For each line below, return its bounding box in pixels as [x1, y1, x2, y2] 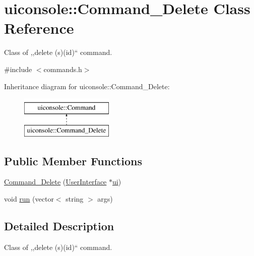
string [66, 194, 84, 204]
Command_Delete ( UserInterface [4, 176, 107, 187]
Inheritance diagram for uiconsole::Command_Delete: [4, 81, 170, 91]
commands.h [43, 63, 82, 74]
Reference [4, 18, 74, 38]
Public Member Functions [4, 153, 142, 168]
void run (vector [4, 194, 54, 204]
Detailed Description [4, 218, 114, 234]
